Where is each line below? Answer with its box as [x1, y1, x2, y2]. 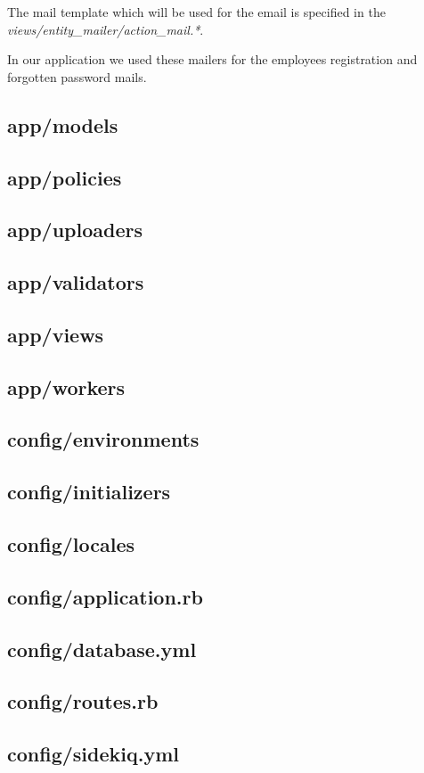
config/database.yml [7, 635, 197, 662]
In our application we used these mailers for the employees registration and [7, 50, 418, 69]
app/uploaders [7, 216, 143, 243]
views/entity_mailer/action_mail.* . [7, 20, 204, 38]
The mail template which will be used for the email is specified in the [7, 3, 386, 21]
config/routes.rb [7, 687, 159, 715]
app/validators [7, 268, 144, 296]
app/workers [7, 373, 126, 400]
